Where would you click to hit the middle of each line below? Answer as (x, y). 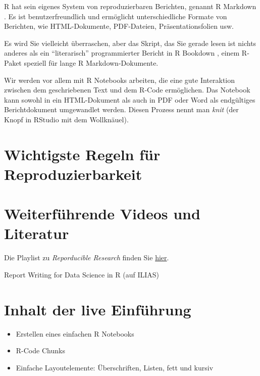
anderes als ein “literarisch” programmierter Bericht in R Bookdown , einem (122, 53)
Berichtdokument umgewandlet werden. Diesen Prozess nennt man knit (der (121, 109)
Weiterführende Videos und (102, 214)
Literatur (37, 233)
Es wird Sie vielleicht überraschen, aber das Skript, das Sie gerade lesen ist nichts (130, 43)
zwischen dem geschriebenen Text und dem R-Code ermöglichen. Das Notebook (127, 90)
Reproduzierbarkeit (73, 174)
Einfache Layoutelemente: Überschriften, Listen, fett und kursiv (115, 367)
